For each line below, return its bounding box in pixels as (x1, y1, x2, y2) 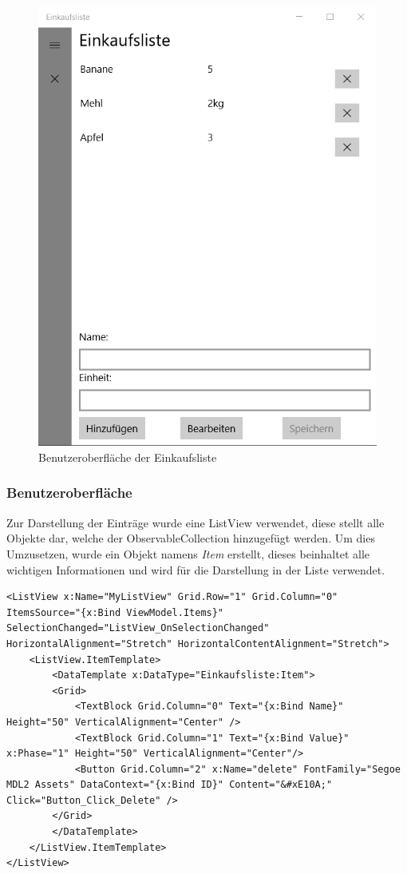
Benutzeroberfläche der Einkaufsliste (38, 448, 217, 465)
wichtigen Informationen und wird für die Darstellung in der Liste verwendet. (6, 561, 385, 578)
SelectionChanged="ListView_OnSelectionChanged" (6, 622, 270, 634)
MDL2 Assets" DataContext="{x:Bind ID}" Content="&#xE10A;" (6, 779, 333, 791)
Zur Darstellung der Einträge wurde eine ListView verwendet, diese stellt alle (6, 514, 385, 530)
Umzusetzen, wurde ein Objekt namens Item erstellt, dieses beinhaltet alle (6, 545, 370, 562)
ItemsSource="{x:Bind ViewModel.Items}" (6, 606, 224, 618)
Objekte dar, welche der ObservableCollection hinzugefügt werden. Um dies (6, 530, 375, 546)
